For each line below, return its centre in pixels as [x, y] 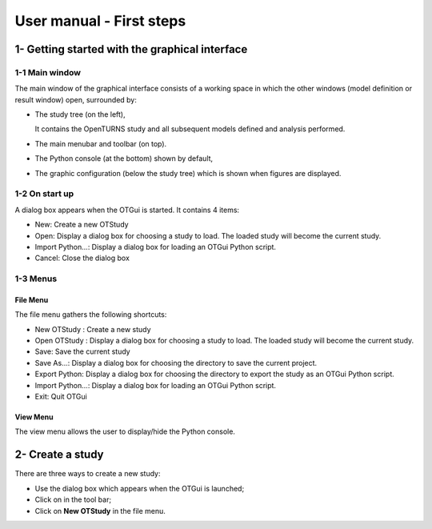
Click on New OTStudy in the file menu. [100, 511]
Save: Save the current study [83, 351]
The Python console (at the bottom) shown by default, [124, 158]
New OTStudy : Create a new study [93, 329]
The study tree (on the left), [80, 114]
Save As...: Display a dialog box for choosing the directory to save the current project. [176, 363]
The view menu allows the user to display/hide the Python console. [125, 431]
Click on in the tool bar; [73, 499]
